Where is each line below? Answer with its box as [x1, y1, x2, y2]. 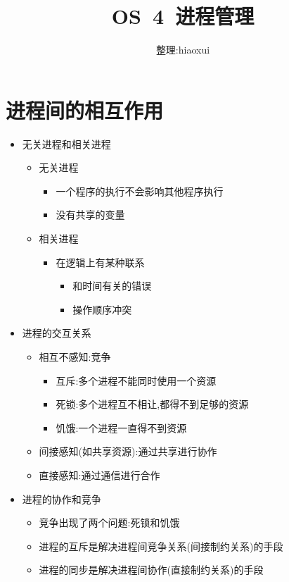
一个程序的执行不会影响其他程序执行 [56, 183, 224, 198]
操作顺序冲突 [72, 302, 132, 316]
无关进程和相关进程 [22, 136, 111, 151]
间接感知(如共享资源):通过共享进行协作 [39, 444, 217, 459]
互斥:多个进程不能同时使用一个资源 [56, 373, 217, 388]
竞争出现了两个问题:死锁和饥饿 [39, 515, 180, 530]
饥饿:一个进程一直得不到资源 [56, 420, 187, 435]
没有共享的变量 [56, 207, 125, 222]
